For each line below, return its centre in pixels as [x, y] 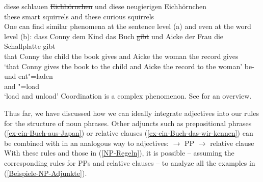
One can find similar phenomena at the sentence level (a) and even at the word [128, 26]
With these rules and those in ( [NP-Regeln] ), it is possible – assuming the [119, 153]
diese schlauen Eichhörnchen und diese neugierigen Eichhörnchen [106, 6]
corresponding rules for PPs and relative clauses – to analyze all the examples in [130, 162]
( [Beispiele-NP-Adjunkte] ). [46, 173]
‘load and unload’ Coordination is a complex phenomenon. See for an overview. [128, 96]
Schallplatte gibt [30, 46]
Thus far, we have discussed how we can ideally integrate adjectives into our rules [131, 113]
